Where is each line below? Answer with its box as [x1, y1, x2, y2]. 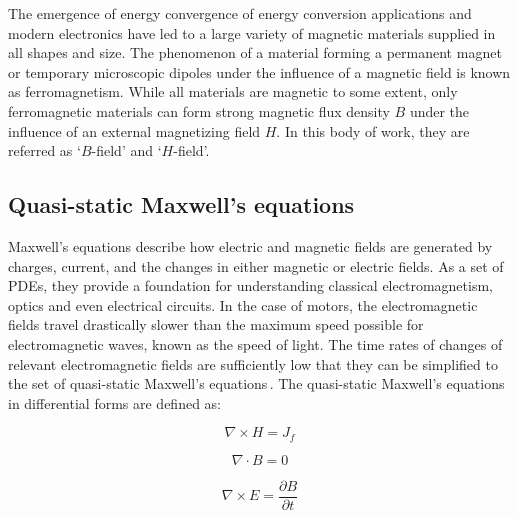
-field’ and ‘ [91, 140, 162, 161]
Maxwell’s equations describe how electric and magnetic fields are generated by [8, 235, 493, 256]
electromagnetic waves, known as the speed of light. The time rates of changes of [8, 333, 503, 354]
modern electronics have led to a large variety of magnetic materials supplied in [8, 22, 496, 43]
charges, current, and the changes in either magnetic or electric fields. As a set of [8, 255, 504, 276]
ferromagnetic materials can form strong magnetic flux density [8, 100, 390, 121]
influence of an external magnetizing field [8, 120, 261, 141]
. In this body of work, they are [276, 120, 470, 141]
